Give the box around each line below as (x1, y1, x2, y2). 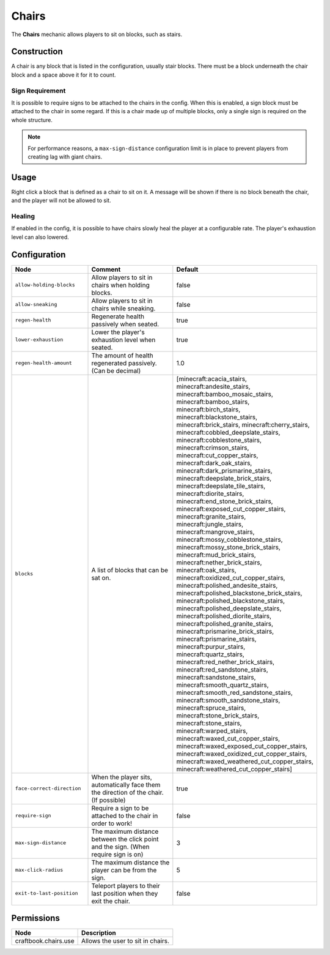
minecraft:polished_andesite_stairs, (176, 581, 278, 590)
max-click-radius (15, 867, 64, 874)
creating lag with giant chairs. (28, 153, 103, 160)
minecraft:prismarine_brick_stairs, (176, 627, 274, 635)
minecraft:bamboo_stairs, (176, 397, 250, 406)
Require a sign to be (91, 804, 149, 812)
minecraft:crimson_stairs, (176, 443, 249, 452)
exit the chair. (91, 897, 131, 905)
